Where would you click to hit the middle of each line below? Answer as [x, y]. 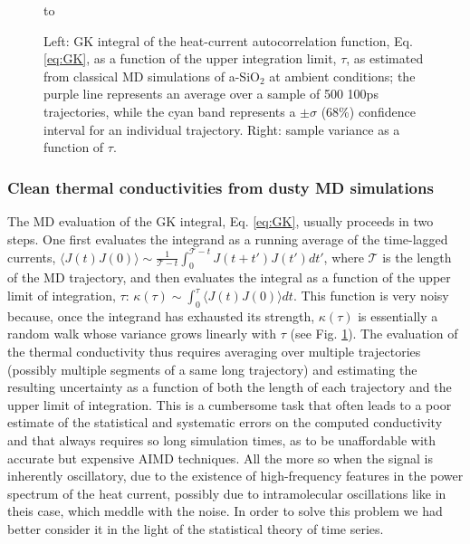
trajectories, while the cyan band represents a [170, 111]
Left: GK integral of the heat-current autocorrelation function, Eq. [228, 40]
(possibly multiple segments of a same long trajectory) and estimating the [212, 369]
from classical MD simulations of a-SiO [152, 76]
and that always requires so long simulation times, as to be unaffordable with [222, 440]
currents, [32, 257]
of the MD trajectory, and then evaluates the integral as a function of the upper [229, 277]
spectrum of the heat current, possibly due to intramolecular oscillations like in [227, 493]
